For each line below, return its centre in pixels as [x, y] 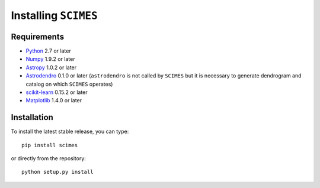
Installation [32, 117]
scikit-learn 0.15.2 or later [57, 92]
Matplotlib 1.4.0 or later [54, 101]
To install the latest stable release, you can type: [70, 132]
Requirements [38, 36]
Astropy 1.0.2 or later [51, 67]
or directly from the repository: [48, 158]
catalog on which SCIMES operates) [69, 84]
